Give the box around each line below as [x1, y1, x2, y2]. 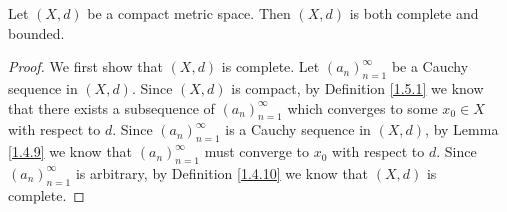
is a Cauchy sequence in [225, 119, 371, 140]
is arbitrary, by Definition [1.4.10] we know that [75, 162, 369, 183]
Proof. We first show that [8, 56, 163, 77]
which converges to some [287, 97, 438, 118]
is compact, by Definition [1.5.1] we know [231, 77, 484, 98]
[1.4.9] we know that [8, 141, 133, 162]
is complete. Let [221, 56, 320, 77]
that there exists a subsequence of [8, 97, 215, 118]
